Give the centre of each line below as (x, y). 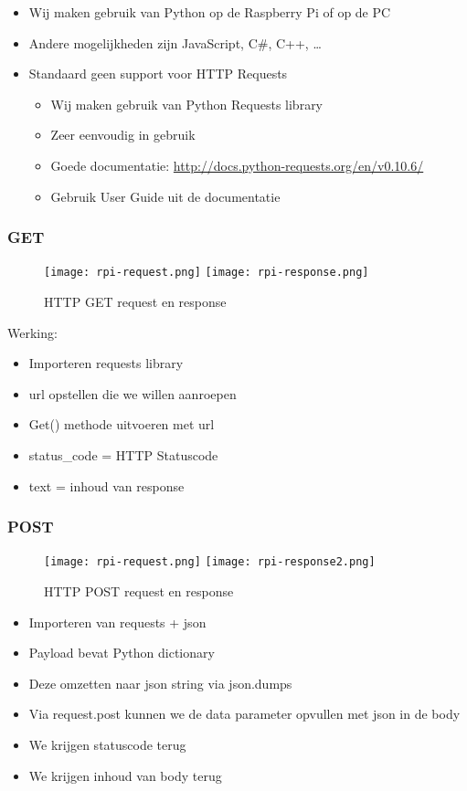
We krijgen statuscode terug (107, 745)
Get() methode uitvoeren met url (122, 424)
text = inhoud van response (106, 485)
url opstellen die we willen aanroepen (133, 393)
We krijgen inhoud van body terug (125, 775)
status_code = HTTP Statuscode (123, 455)
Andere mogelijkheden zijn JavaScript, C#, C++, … (175, 42)
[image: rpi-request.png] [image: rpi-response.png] (207, 273)
